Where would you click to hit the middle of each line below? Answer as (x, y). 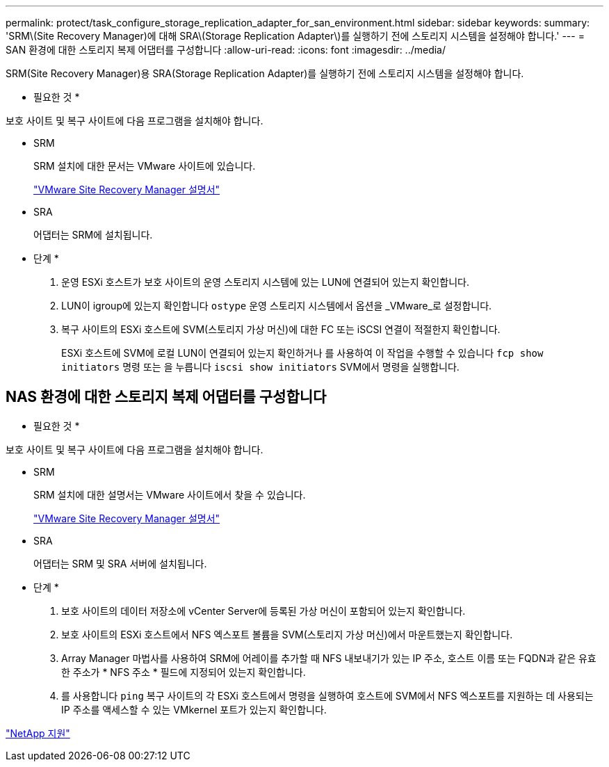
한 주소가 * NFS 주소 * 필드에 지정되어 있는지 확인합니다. (184, 672)
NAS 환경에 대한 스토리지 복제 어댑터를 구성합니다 (166, 397)
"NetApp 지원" (38, 733)
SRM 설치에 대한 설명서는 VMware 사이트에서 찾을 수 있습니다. (170, 494)
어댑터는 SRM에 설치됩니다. (93, 235)
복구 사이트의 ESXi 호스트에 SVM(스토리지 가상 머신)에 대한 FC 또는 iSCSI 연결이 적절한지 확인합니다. (281, 329)
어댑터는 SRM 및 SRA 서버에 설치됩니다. (120, 563)
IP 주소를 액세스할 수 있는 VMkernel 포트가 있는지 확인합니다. (194, 709)
